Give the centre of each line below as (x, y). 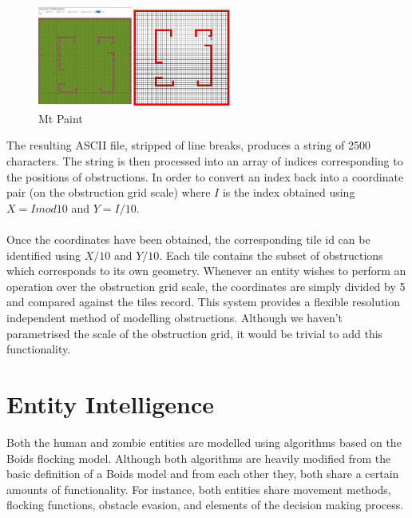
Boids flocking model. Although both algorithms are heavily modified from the (199, 458)
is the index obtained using (289, 192)
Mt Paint (61, 118)
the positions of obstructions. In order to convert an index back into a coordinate (205, 176)
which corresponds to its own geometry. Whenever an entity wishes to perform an (206, 271)
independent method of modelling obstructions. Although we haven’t (175, 318)
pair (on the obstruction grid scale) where (109, 192)
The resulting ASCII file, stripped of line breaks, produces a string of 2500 (188, 145)
